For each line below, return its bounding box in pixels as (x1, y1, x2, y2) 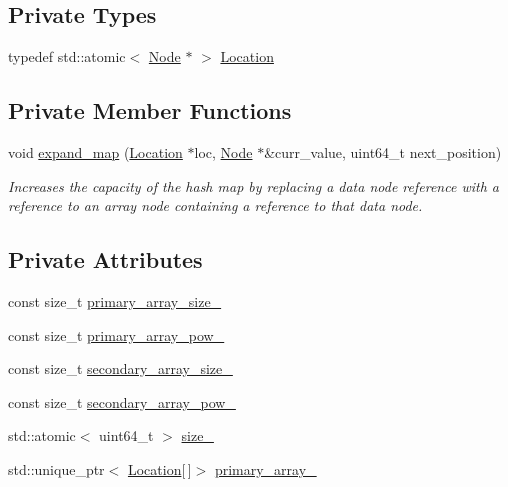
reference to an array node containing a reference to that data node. (8, 195, 423, 216)
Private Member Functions (8, 95, 292, 126)
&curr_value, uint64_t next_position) (264, 142, 502, 162)
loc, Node (194, 142, 253, 162)
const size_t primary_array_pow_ (8, 324, 225, 345)
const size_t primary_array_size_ (8, 290, 222, 311)
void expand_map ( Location (8, 142, 183, 162)
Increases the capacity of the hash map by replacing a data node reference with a (8, 175, 499, 196)
